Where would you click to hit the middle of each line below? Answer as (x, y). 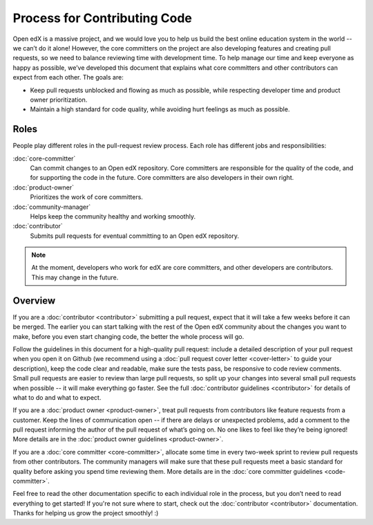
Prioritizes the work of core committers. (86, 197)
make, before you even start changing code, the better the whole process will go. (128, 336)
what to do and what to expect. (57, 397)
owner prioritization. (59, 100)
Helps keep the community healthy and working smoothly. (113, 216)
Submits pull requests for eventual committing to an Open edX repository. (135, 236)
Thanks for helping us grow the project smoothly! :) (86, 513)
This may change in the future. (75, 277)
